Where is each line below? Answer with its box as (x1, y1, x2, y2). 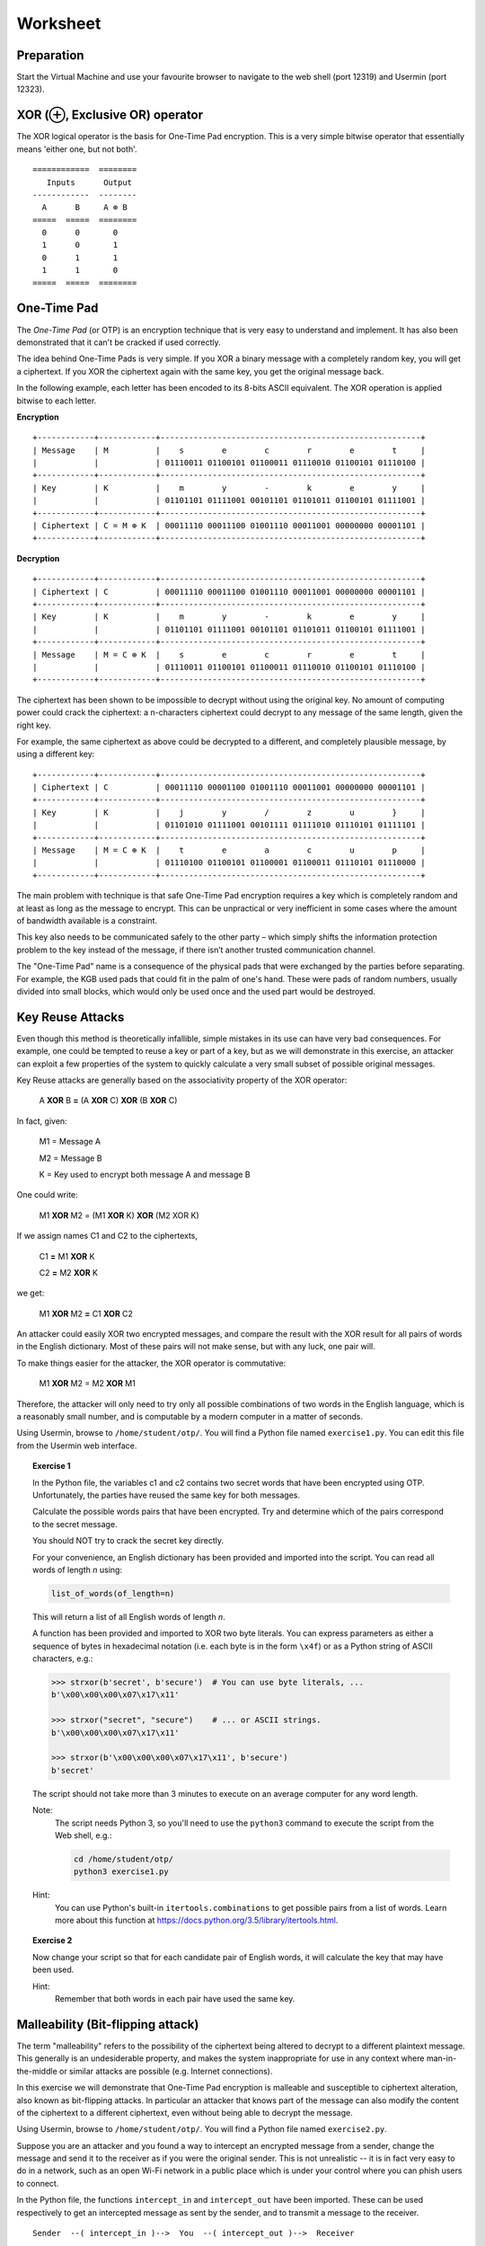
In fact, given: (16, 1115, 67, 1127)
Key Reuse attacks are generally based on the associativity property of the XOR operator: (16, 1074, 348, 1085)
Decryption (16, 553, 60, 563)
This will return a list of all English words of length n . (32, 1611, 226, 1622)
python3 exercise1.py (73, 1867, 170, 1877)
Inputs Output (46, 177, 133, 188)
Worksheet (16, 13, 101, 33)
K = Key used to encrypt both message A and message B (39, 1169, 251, 1180)
